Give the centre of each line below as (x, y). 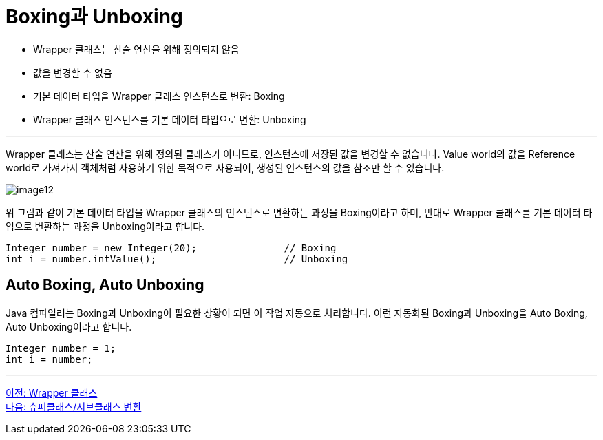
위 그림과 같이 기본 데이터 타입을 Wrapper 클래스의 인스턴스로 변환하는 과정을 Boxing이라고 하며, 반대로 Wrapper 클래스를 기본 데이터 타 (299, 212)
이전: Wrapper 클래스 (52, 392)
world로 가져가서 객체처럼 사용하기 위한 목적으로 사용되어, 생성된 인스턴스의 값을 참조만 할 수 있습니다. (225, 167)
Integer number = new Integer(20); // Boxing (171, 248)
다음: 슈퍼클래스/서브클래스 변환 (74, 406)
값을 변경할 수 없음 (73, 72)
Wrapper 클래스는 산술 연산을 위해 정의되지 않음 (136, 49)
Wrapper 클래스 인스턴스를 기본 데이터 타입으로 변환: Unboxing (170, 119)
